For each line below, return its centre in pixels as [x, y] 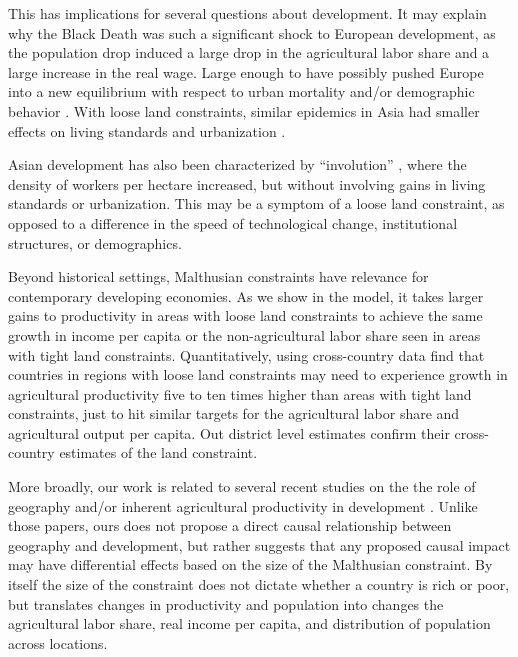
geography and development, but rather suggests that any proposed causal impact [259, 544]
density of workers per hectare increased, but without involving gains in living [247, 183]
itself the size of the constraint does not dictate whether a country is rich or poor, [259, 584]
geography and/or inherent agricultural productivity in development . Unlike [243, 505]
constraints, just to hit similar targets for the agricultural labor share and [234, 413]
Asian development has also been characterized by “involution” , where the [237, 164]
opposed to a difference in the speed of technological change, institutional [233, 222]
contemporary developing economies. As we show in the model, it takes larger [246, 295]
